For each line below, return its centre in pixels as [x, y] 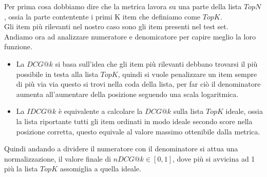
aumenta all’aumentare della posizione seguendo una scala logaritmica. [127, 94]
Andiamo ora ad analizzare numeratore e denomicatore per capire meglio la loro [130, 36]
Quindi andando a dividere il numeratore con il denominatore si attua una [121, 149]
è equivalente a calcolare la [100, 111]
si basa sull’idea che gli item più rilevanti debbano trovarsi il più [156, 63]
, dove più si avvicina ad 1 [214, 158]
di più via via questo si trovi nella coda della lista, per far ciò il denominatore [138, 84]
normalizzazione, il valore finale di [58, 158]
